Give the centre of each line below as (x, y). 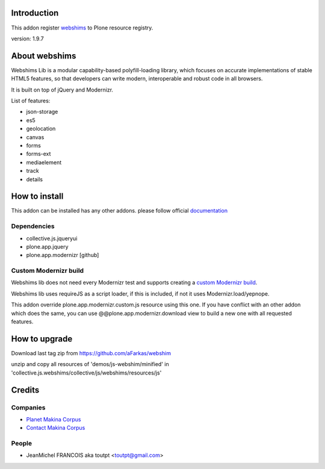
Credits (25, 390)
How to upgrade (42, 339)
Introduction (35, 13)
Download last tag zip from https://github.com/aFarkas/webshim (91, 353)
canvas (35, 137)
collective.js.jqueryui (52, 238)
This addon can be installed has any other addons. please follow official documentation (119, 211)
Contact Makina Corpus (56, 428)
